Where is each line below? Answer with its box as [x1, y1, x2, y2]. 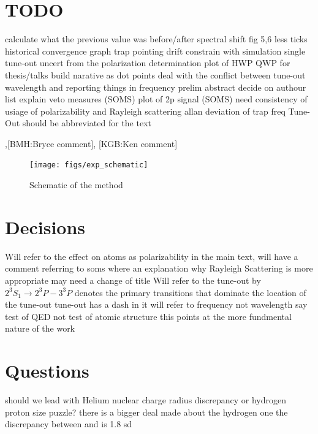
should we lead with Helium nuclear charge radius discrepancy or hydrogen [5, 394, 286, 406]
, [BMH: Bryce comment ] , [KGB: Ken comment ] [5, 137, 178, 150]
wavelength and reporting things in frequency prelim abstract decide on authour [5, 80, 306, 93]
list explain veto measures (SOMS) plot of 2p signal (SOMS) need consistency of [5, 93, 308, 105]
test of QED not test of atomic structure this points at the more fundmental [5, 310, 292, 322]
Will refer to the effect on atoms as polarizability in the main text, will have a [5, 249, 298, 262]
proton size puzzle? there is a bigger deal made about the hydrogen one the [5, 405, 288, 418]
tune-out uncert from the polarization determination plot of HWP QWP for [5, 56, 290, 69]
